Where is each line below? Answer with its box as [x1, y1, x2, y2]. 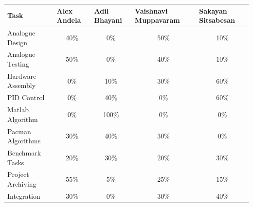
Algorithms [7, 136, 41, 146]
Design [7, 37, 28, 47]
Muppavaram [134, 15, 180, 25]
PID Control [7, 92, 45, 103]
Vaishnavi [134, 5, 168, 16]
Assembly [7, 80, 36, 90]
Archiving [7, 179, 36, 189]
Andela [56, 15, 81, 25]
